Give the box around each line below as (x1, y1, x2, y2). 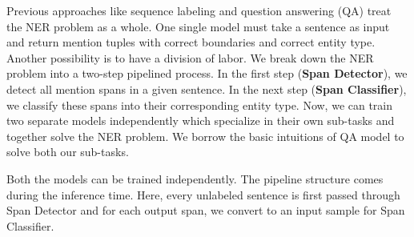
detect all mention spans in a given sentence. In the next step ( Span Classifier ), (6, 80, 407, 97)
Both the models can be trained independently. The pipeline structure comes (6, 170, 384, 187)
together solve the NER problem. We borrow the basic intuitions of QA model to (6, 127, 404, 144)
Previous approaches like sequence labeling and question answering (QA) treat (6, 2, 392, 18)
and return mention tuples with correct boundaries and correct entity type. (6, 34, 376, 50)
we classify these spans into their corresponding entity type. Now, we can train (6, 96, 393, 113)
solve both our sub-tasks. (6, 143, 129, 160)
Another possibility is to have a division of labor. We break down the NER (6, 49, 374, 66)
